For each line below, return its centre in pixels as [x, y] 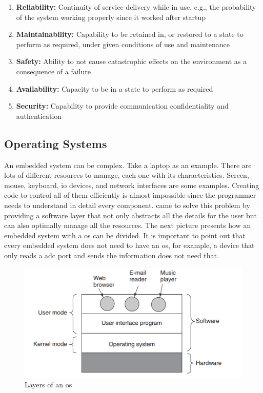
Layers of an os [48, 385]
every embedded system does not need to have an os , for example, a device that [129, 245]
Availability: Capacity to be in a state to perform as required [115, 88]
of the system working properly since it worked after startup [111, 17]
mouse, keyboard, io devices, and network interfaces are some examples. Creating [132, 185]
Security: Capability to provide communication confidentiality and [122, 106]
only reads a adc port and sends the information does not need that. [112, 255]
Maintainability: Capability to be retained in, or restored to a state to [130, 34]
